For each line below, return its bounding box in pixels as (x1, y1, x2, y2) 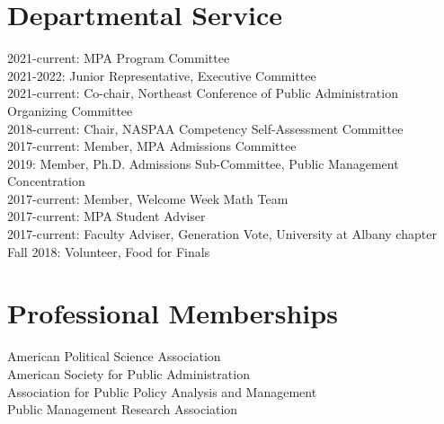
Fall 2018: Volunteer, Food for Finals (7, 242, 210, 261)
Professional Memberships (7, 295, 338, 331)
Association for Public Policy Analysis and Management (7, 382, 317, 401)
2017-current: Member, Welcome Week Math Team (7, 189, 289, 208)
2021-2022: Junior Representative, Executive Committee (7, 66, 316, 84)
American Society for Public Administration (7, 364, 250, 383)
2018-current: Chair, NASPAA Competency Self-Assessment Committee (7, 119, 404, 137)
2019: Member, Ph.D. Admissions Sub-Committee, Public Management (7, 154, 399, 172)
